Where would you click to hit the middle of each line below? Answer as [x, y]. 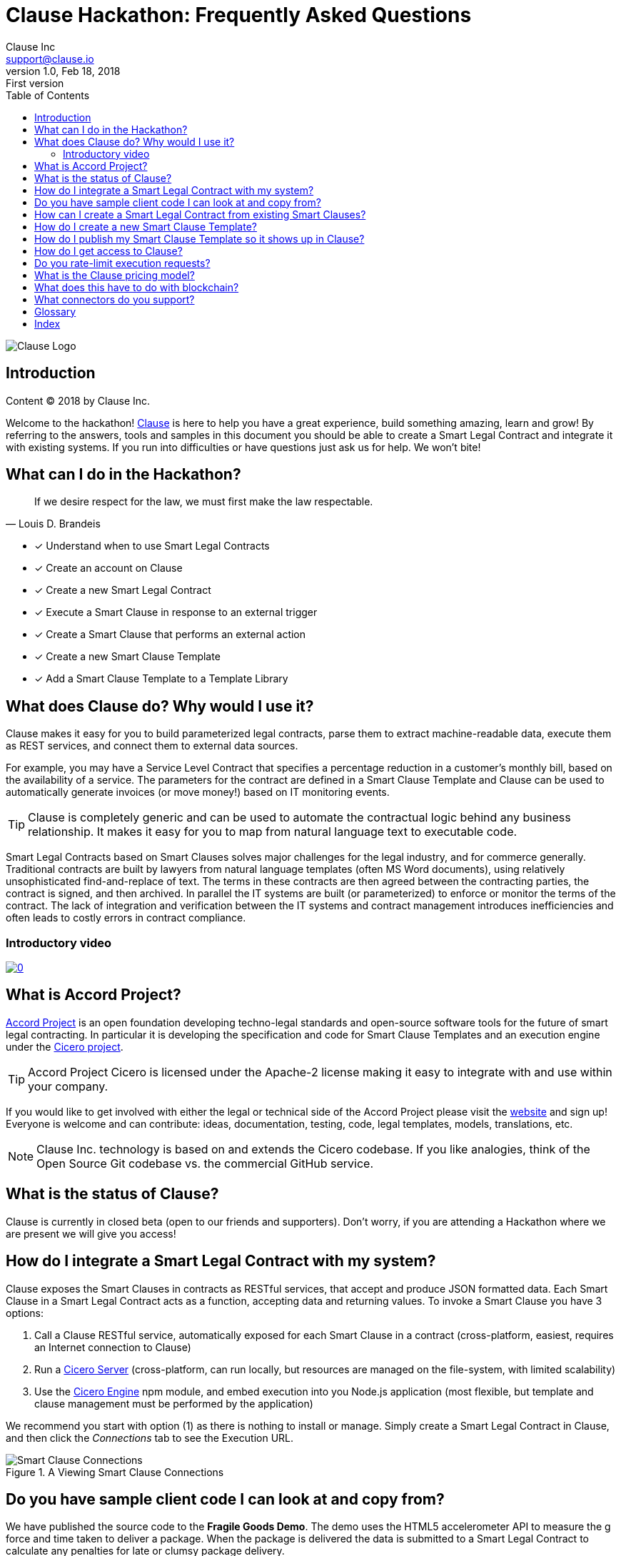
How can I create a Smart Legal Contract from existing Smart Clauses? [200, 214]
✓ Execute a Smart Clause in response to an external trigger [176, 612]
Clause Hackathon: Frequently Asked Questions [239, 15]
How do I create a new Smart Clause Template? [146, 226]
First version [35, 83]
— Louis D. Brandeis [53, 524]
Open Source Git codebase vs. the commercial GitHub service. [205, 1163]
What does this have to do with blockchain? [137, 287]
